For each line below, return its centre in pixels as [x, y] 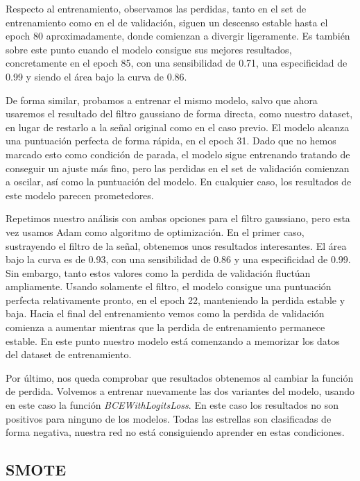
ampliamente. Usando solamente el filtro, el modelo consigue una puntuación [169, 286]
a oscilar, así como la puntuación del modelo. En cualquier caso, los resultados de [179, 182]
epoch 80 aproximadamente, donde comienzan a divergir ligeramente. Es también [178, 36]
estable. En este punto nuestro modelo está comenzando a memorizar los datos [173, 340]
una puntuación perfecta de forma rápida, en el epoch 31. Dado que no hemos [171, 141]
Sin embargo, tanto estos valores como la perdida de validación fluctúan [158, 272]
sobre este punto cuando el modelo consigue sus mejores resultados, [149, 49]
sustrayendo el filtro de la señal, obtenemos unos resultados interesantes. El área [176, 245]
